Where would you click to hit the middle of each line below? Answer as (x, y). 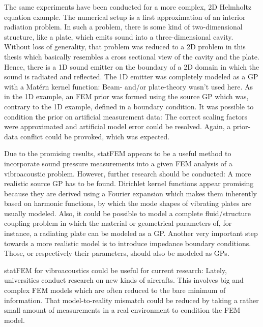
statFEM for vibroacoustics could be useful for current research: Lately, (115, 270)
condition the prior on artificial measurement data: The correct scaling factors (126, 116)
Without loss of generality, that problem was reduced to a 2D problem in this (125, 47)
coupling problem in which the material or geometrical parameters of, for (118, 223)
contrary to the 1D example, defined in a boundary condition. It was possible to (129, 106)
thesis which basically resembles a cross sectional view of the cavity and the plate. (132, 56)
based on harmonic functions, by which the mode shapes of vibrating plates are (128, 203)
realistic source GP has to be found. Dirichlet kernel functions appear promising (129, 183)
